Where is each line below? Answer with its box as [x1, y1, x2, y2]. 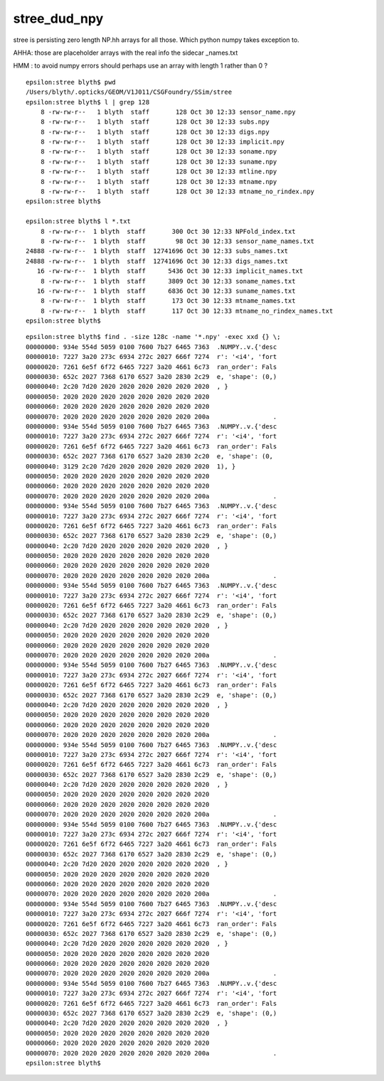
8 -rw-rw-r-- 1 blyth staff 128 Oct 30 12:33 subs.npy [40, 118, 270, 126]
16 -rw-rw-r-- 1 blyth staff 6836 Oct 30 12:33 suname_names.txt [36, 286, 296, 295]
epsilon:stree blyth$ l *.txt [26, 217, 132, 225]
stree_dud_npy [13, 11, 104, 26]
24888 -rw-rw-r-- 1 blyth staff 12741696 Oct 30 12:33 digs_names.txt [26, 257, 289, 265]
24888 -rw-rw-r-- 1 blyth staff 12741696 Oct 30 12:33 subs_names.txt [26, 247, 289, 255]
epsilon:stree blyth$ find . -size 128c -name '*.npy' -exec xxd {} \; [26, 333, 281, 341]
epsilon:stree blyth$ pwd [26, 78, 117, 86]
